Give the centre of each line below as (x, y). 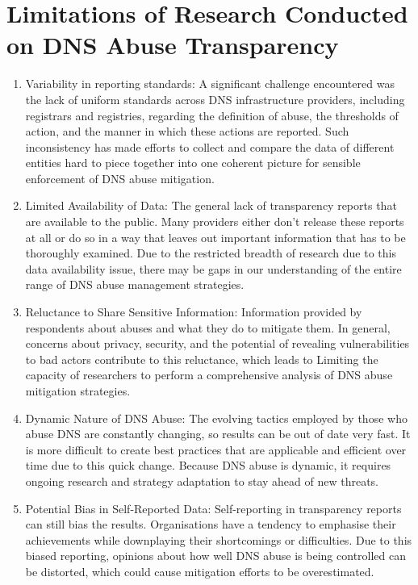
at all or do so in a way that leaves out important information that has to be (215, 237)
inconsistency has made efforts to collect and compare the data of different (210, 146)
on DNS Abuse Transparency (173, 45)
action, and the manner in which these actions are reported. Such (187, 131)
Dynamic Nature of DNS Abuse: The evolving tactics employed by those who (216, 418)
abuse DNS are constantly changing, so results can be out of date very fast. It (218, 434)
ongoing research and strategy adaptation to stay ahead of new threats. (202, 481)
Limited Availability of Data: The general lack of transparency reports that (211, 205)
